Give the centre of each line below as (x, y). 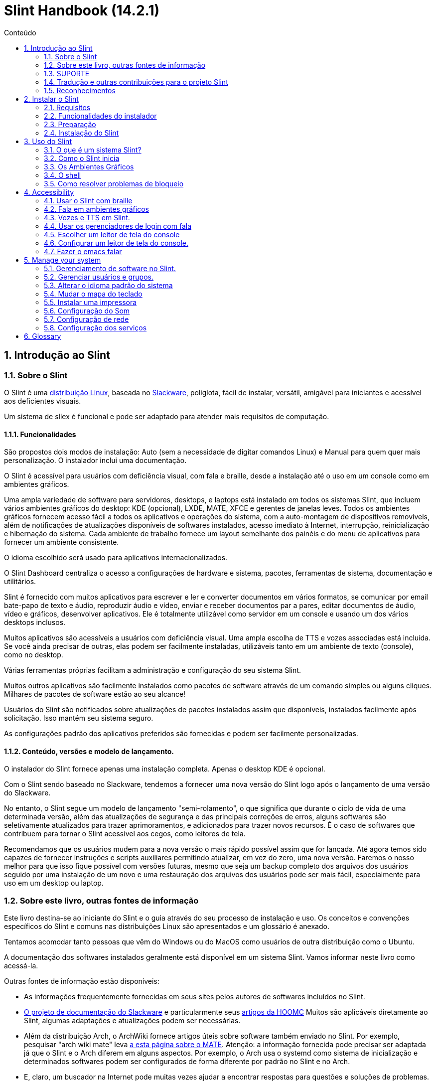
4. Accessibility (49, 192)
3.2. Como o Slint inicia (82, 158)
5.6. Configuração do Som (87, 310)
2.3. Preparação (70, 124)
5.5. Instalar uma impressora (90, 302)
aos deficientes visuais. (43, 401)
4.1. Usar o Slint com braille (88, 200)
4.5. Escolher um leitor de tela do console (112, 234)
